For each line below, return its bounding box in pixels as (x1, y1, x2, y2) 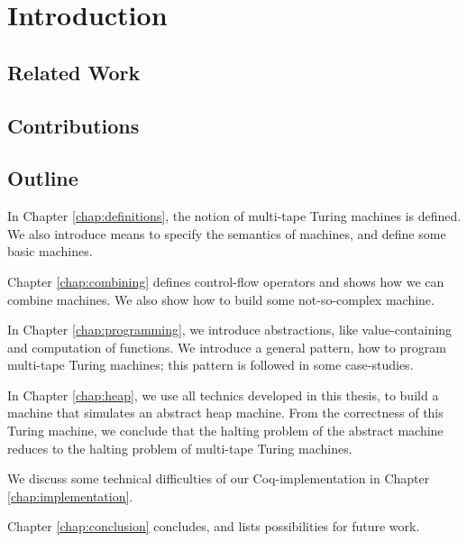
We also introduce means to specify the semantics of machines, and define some (7, 224, 446, 243)
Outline (7, 164, 78, 192)
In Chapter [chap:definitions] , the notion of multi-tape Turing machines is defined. (7, 207, 462, 225)
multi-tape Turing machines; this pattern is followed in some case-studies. (7, 355, 414, 374)
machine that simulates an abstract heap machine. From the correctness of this (7, 403, 444, 422)
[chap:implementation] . (7, 486, 133, 505)
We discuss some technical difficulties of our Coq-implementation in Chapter (7, 469, 430, 488)
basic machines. (7, 242, 93, 261)
